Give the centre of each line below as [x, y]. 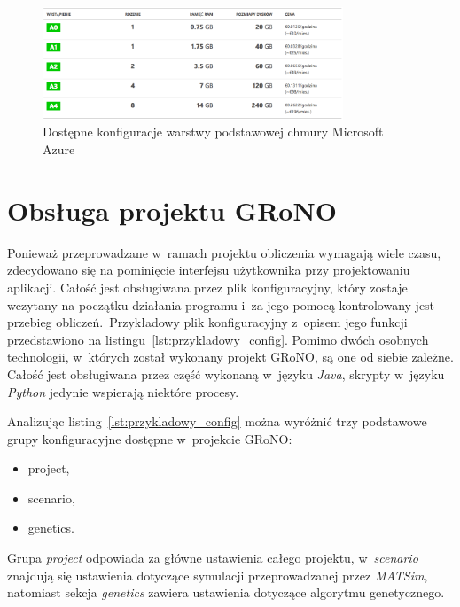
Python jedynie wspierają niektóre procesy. [123, 391]
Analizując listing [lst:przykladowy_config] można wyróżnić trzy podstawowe [217, 421]
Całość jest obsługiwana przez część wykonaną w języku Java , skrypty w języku [226, 374]
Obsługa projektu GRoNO [172, 210]
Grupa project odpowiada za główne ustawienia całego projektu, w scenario [213, 558]
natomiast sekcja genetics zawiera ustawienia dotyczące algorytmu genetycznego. [226, 592]
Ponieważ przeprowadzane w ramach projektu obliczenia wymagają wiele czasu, [224, 252]
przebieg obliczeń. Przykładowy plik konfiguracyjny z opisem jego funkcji [207, 322]
